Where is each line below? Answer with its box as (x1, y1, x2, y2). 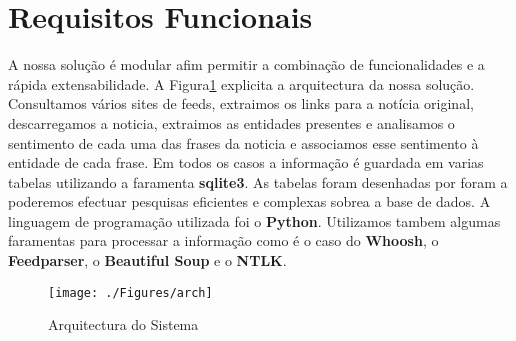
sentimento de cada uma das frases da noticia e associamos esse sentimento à (8, 132, 479, 153)
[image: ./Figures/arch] (48, 285, 213, 300)
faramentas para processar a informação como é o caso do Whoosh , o (8, 230, 439, 251)
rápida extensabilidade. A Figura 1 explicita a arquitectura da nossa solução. (8, 73, 475, 94)
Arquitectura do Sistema (48, 314, 199, 335)
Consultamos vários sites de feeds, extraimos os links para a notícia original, (8, 93, 474, 114)
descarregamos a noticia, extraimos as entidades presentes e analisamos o (8, 112, 455, 133)
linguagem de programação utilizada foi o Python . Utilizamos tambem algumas (8, 210, 501, 231)
